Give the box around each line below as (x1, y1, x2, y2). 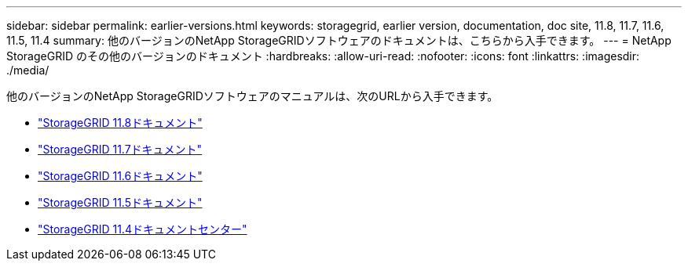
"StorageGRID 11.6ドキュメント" (38, 169, 203, 182)
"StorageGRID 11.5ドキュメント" (38, 196, 203, 209)
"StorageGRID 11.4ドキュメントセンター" (38, 222, 247, 236)
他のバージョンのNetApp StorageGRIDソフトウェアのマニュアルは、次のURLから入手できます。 (6, 89, 499, 103)
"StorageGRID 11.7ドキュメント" (38, 143, 203, 156)
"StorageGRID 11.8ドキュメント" (38, 116, 203, 129)
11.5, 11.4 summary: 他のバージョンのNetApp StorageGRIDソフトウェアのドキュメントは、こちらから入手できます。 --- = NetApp (6, 34, 672, 47)
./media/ (6, 63, 49, 77)
